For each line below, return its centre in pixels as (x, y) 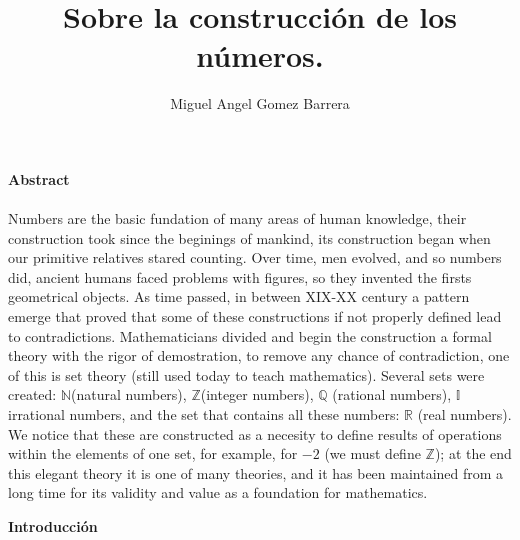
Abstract (39, 178)
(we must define (372, 453)
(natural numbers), (129, 394)
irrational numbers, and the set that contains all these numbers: (204, 414)
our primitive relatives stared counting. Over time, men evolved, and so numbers (255, 257)
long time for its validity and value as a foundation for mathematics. (218, 492)
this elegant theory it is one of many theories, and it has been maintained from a (256, 472)
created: (32, 394)
